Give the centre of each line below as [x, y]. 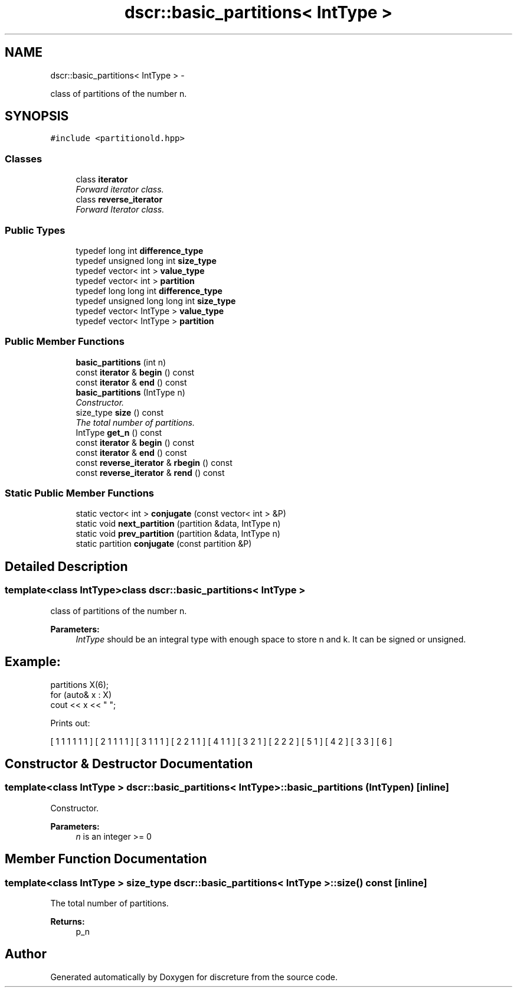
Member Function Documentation [106, 859]
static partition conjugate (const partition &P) [164, 544]
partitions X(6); [80, 684]
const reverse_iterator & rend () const [150, 472]
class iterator [102, 180]
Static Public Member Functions [80, 493]
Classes [24, 159]
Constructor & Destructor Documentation [129, 763]
